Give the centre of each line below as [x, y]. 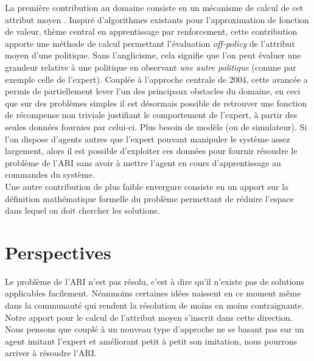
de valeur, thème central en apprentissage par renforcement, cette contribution [151, 31]
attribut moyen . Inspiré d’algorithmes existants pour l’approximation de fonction [157, 19]
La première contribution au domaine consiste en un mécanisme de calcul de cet [154, 7]
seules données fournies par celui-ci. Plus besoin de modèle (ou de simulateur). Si [156, 126]
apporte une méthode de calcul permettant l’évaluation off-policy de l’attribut [150, 43]
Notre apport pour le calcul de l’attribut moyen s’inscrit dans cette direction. [149, 317]
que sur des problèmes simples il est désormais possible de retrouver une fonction [156, 103]
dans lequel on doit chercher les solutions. [82, 210]
